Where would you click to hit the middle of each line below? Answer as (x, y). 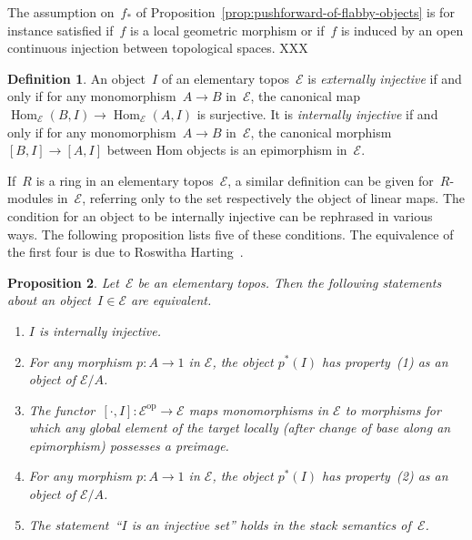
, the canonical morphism (321, 132)
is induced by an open (402, 30)
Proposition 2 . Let (63, 282)
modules (30, 198)
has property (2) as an (385, 476)
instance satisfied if (60, 30)
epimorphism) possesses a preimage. (129, 445)
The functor (62, 409)
